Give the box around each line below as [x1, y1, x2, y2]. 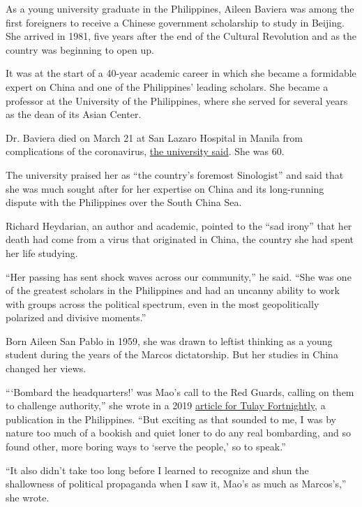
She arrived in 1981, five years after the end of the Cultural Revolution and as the [6, 29, 357, 43]
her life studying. [6, 245, 78, 260]
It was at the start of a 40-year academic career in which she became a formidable [6, 66, 356, 80]
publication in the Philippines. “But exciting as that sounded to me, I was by [6, 411, 336, 426]
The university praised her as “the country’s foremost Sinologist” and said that [6, 167, 344, 182]
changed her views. [6, 361, 86, 376]
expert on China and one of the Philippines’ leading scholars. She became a [6, 79, 329, 94]
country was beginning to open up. [6, 42, 154, 57]
